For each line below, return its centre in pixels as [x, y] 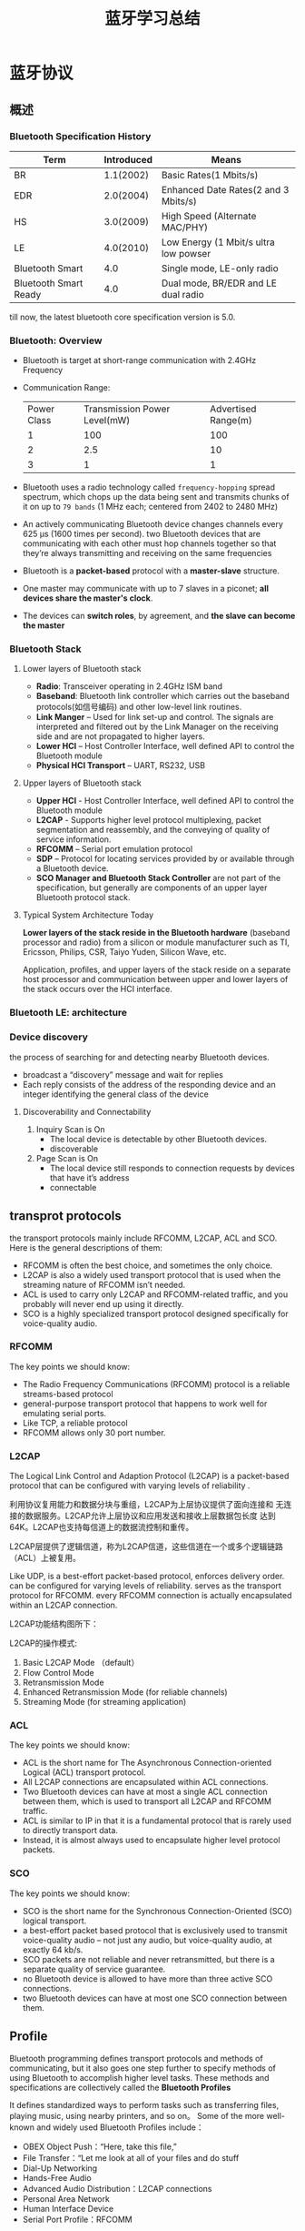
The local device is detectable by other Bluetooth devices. [158, 1139]
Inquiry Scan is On [71, 1129]
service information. [74, 839]
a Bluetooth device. [72, 868]
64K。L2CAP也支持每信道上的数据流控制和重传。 [102, 1527]
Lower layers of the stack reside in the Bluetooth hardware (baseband [156, 933]
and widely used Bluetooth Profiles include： [120, 2127]
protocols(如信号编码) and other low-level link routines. [139, 707]
